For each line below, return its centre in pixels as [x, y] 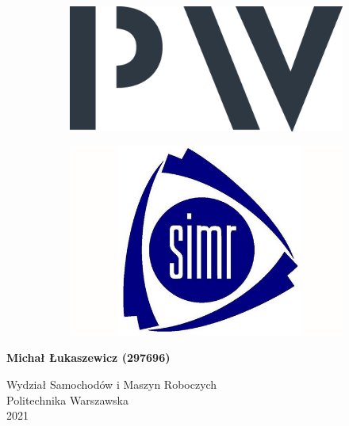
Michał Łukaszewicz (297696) [88, 358]
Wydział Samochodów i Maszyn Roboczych [112, 384]
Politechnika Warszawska [67, 399]
